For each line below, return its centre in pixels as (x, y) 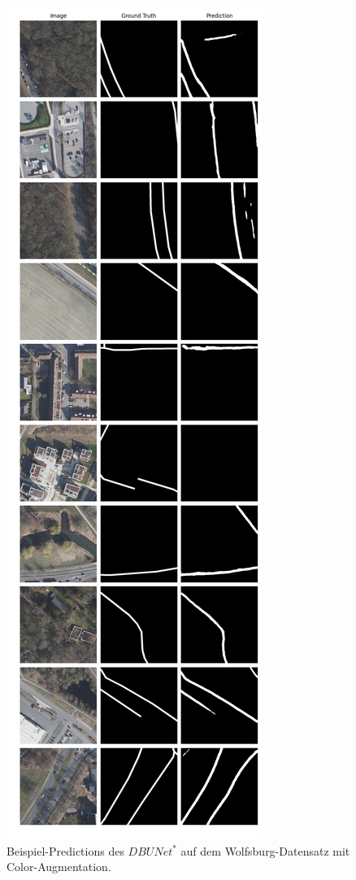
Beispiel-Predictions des (65, 850)
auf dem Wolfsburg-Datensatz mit (265, 850)
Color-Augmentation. (59, 867)
